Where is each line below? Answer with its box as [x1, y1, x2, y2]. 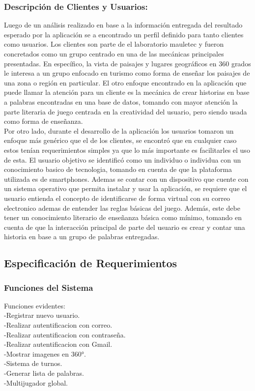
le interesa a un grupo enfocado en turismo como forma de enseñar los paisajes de [4, 68, 250, 78]
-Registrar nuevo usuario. [4, 310, 80, 320]
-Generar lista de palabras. [4, 368, 84, 378]
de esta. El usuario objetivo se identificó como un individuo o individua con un [4, 154, 241, 165]
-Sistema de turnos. [4, 358, 62, 368]
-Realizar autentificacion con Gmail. [4, 339, 113, 349]
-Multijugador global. [4, 377, 68, 388]
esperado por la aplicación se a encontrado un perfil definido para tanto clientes [4, 29, 244, 39]
